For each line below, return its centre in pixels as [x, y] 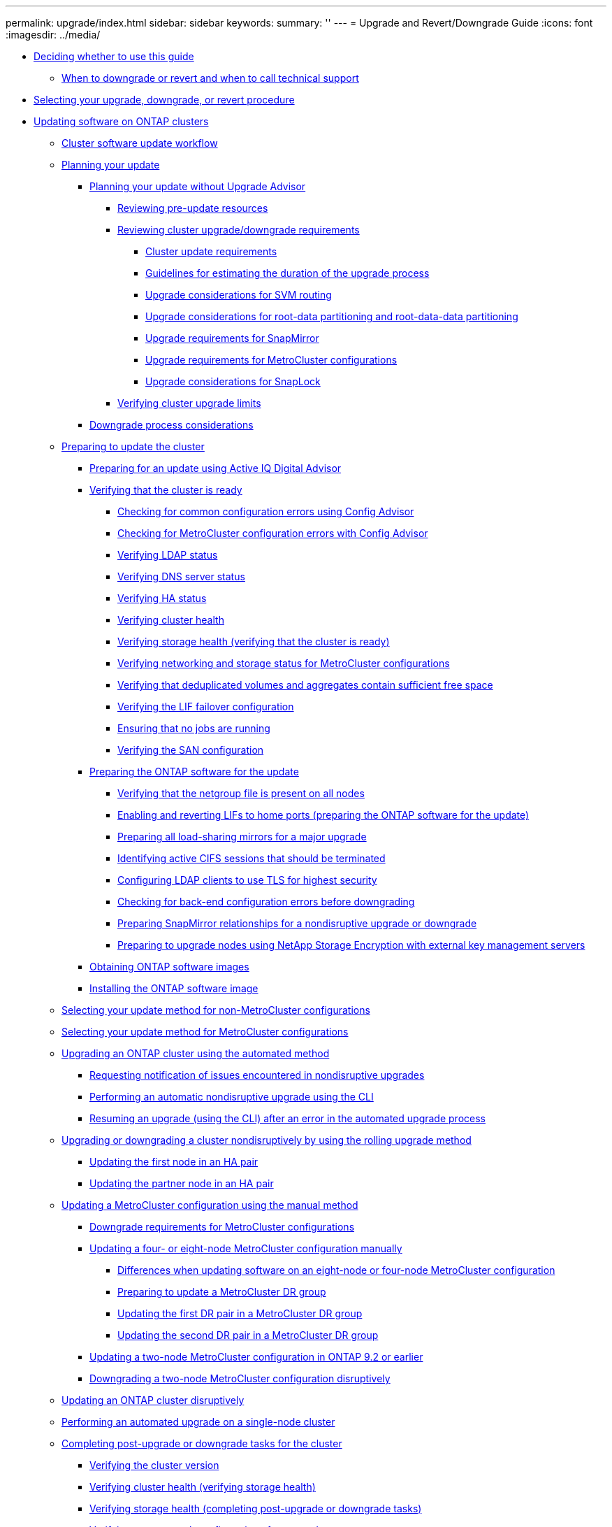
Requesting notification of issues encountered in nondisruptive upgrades [257, 1075]
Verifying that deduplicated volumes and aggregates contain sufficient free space [305, 685]
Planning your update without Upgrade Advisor [198, 186]
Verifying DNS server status [181, 576]
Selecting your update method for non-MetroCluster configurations [216, 1010]
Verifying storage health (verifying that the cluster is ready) [254, 641]
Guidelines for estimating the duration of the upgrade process [287, 273]
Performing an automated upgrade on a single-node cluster [198, 1422]
